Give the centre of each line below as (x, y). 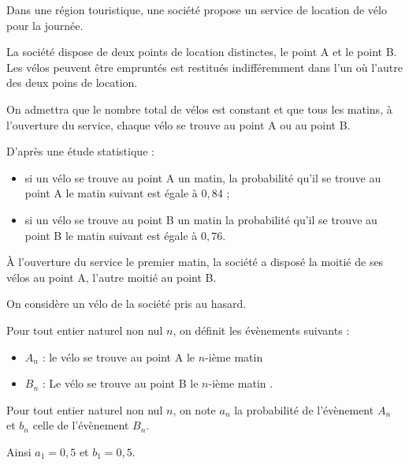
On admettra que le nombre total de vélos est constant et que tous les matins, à (199, 109)
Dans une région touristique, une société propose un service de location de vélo (197, 9)
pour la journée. (45, 25)
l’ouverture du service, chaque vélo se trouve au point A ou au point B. (178, 124)
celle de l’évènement (81, 425)
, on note (194, 409)
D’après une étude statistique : (80, 151)
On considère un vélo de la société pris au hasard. (126, 304)
